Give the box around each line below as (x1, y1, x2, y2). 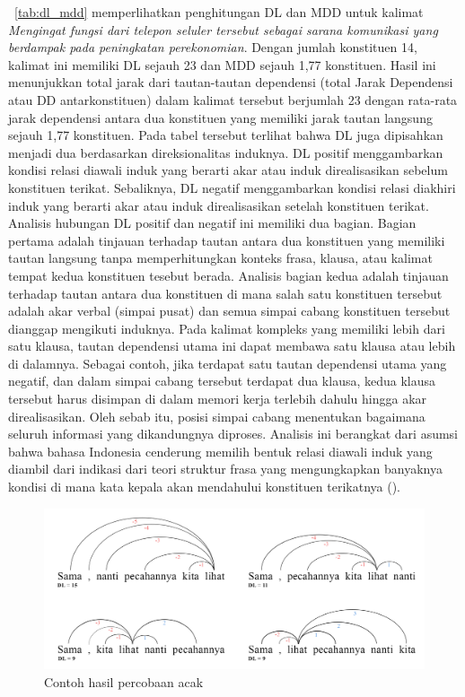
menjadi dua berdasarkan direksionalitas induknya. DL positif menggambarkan (8, 143, 443, 161)
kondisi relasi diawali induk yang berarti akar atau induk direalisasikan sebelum (8, 161, 448, 179)
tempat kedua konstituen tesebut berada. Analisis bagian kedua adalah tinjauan (8, 266, 449, 284)
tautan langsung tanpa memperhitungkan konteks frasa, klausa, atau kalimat (8, 248, 433, 267)
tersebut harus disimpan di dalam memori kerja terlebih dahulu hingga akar (8, 389, 427, 408)
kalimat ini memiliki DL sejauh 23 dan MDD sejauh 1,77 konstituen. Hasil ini (8, 55, 436, 74)
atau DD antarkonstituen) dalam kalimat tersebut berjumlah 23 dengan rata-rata (8, 90, 458, 109)
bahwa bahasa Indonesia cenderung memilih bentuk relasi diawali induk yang (8, 441, 433, 460)
